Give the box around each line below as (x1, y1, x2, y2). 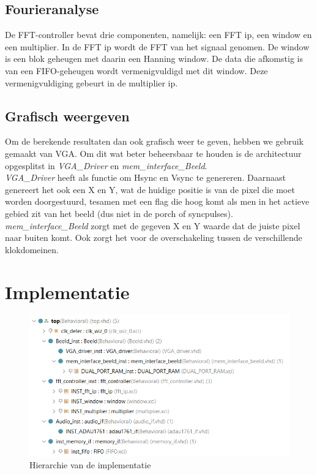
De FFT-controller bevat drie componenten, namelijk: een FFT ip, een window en (5, 28, 312, 41)
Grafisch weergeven (5, 106, 130, 125)
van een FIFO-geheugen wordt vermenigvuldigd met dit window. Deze (5, 64, 268, 77)
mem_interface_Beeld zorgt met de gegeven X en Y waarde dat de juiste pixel (5, 219, 300, 232)
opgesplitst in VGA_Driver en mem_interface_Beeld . (5, 159, 207, 172)
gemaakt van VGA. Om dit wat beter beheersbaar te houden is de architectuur (5, 146, 302, 159)
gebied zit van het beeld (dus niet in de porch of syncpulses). (5, 207, 233, 219)
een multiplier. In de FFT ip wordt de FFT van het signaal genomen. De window (5, 40, 310, 53)
